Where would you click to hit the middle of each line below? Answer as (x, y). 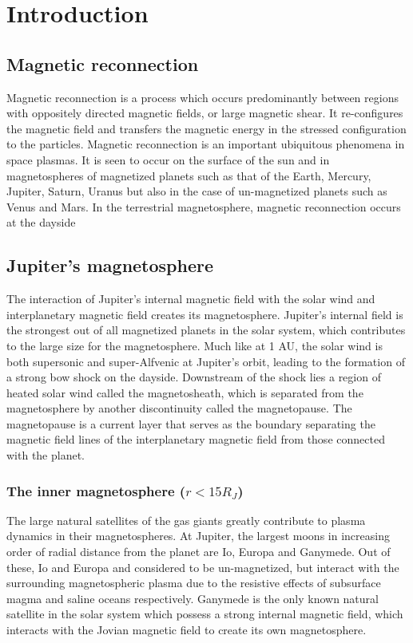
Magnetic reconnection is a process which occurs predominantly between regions (203, 97)
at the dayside (41, 222)
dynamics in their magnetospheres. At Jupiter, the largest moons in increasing (198, 536)
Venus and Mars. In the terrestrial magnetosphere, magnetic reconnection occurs (204, 206)
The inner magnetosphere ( (96, 490)
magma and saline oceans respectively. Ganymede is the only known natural (193, 598)
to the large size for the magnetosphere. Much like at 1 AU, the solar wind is (195, 345)
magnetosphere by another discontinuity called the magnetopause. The (179, 408)
